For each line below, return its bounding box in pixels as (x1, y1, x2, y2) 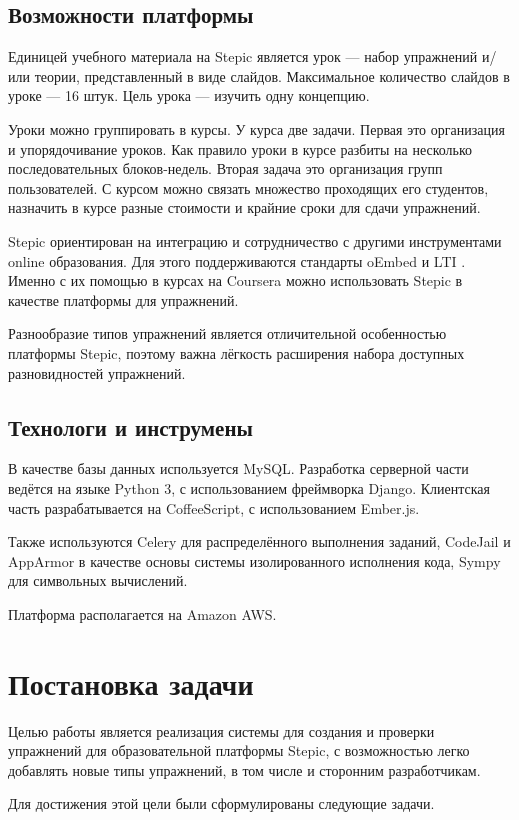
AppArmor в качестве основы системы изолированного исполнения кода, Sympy (8, 550, 501, 571)
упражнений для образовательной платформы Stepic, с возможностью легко (8, 740, 470, 761)
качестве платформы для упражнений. (8, 289, 239, 310)
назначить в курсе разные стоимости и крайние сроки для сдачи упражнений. (8, 197, 481, 218)
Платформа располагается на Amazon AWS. (8, 603, 277, 624)
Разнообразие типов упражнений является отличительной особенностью (8, 323, 447, 344)
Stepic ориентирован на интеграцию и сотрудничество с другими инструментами (8, 230, 502, 251)
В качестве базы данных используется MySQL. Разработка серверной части (8, 458, 469, 479)
